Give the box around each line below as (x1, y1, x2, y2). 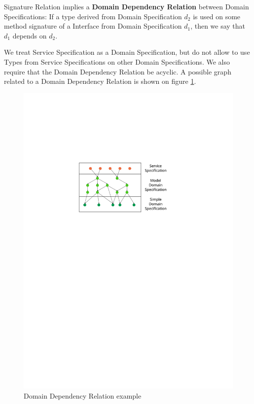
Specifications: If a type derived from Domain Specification (4, 11, 182, 21)
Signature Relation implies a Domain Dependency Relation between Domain (4, 1, 249, 11)
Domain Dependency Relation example (24, 391, 142, 401)
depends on (12, 30, 47, 40)
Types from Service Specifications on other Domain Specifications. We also (4, 56, 230, 67)
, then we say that (190, 21, 246, 31)
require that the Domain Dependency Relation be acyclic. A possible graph (4, 66, 231, 76)
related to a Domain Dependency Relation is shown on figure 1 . (4, 76, 196, 86)
